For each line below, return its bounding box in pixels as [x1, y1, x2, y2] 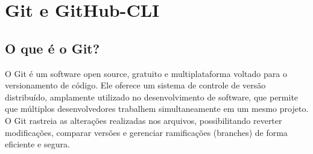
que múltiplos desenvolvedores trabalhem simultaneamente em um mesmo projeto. [5, 102, 309, 115]
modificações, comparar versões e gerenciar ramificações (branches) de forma [5, 126, 288, 138]
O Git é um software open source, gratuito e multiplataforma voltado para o [5, 67, 287, 79]
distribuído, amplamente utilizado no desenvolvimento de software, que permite [5, 90, 299, 103]
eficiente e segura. [5, 138, 70, 150]
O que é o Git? [5, 38, 100, 57]
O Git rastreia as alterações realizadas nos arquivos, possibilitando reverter [5, 114, 282, 126]
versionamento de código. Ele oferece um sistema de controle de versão [5, 79, 266, 91]
